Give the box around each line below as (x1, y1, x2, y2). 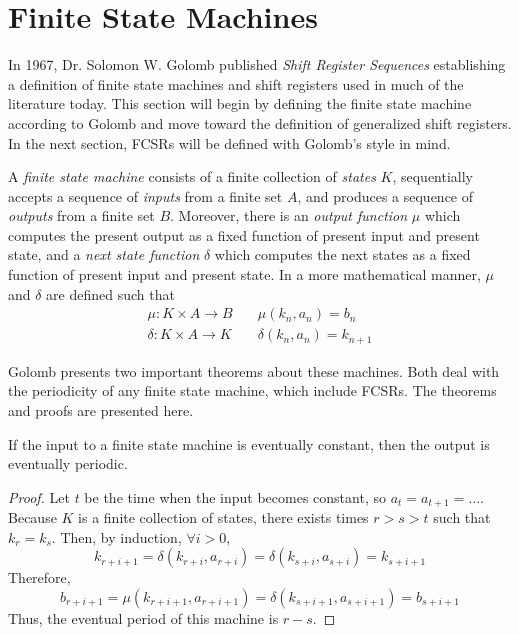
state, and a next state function (8, 244, 200, 265)
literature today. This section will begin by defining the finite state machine (8, 93, 472, 114)
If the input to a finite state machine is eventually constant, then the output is (8, 433, 490, 454)
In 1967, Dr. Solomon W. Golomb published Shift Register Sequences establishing (8, 54, 506, 75)
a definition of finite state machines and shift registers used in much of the (8, 73, 464, 94)
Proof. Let (8, 486, 70, 507)
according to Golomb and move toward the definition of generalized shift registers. (8, 112, 512, 133)
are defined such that (46, 283, 175, 304)
